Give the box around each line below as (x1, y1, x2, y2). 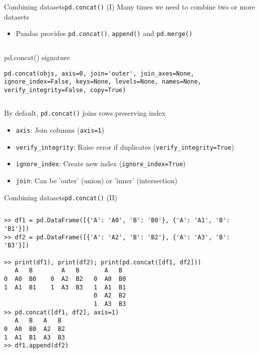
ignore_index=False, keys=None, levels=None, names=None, (4, 78, 201, 86)
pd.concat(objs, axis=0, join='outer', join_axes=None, (4, 70, 194, 77)
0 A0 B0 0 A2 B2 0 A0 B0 (4, 275, 126, 282)
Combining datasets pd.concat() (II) (4, 192, 117, 202)
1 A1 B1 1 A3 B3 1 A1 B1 (4, 283, 126, 291)
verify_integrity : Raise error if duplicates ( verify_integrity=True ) (16, 141, 234, 152)
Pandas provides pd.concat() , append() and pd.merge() (16, 28, 193, 39)
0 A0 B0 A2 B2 (4, 325, 65, 332)
